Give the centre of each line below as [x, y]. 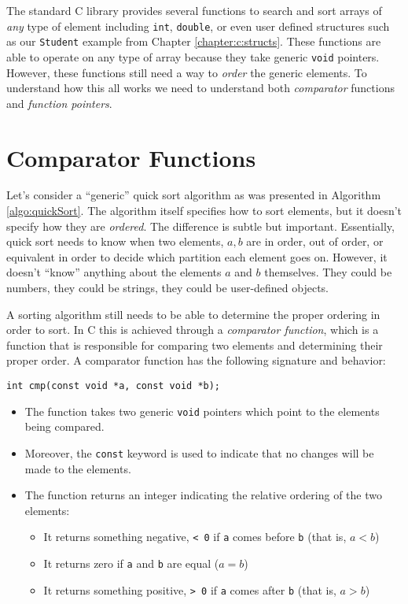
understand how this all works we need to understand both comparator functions [200, 88]
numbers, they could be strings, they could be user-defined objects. [168, 288]
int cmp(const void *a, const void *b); [114, 386]
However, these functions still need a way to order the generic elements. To [187, 72]
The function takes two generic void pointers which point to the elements [202, 411]
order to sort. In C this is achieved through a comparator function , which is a [193, 330]
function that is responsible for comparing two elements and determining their [195, 345]
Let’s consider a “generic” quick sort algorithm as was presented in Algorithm [194, 195]
